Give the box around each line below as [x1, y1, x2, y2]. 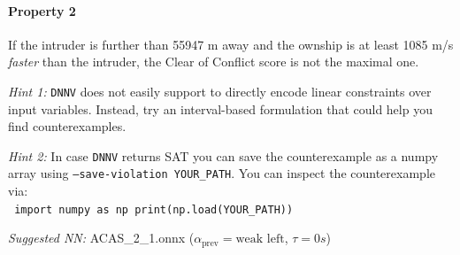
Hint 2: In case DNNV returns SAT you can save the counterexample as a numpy [8, 146, 439, 165]
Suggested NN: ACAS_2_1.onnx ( [8, 228, 195, 247]
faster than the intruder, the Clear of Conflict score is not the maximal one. [8, 52, 419, 71]
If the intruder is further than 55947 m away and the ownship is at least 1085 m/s [8, 35, 454, 53]
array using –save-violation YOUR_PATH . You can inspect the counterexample [8, 164, 435, 182]
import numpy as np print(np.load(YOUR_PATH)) [14, 203, 294, 216]
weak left [235, 233, 285, 246]
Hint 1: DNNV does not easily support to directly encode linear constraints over [8, 81, 432, 100]
